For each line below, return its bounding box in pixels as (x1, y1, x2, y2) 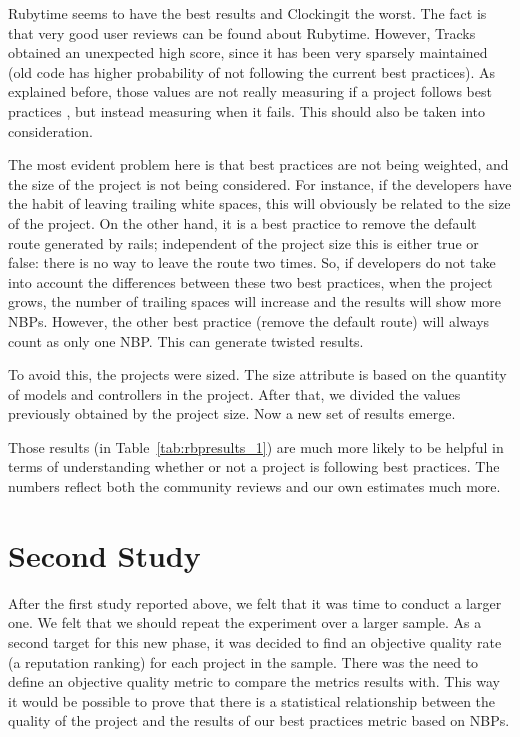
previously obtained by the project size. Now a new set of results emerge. (8, 403, 456, 424)
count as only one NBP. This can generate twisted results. (8, 330, 364, 351)
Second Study (8, 534, 201, 575)
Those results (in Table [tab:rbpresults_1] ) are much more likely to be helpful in (8, 436, 504, 457)
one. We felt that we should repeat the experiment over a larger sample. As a (8, 612, 482, 633)
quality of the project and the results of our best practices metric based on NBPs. (8, 710, 510, 731)
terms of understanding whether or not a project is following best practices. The (8, 456, 500, 477)
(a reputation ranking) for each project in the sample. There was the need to (8, 651, 479, 672)
